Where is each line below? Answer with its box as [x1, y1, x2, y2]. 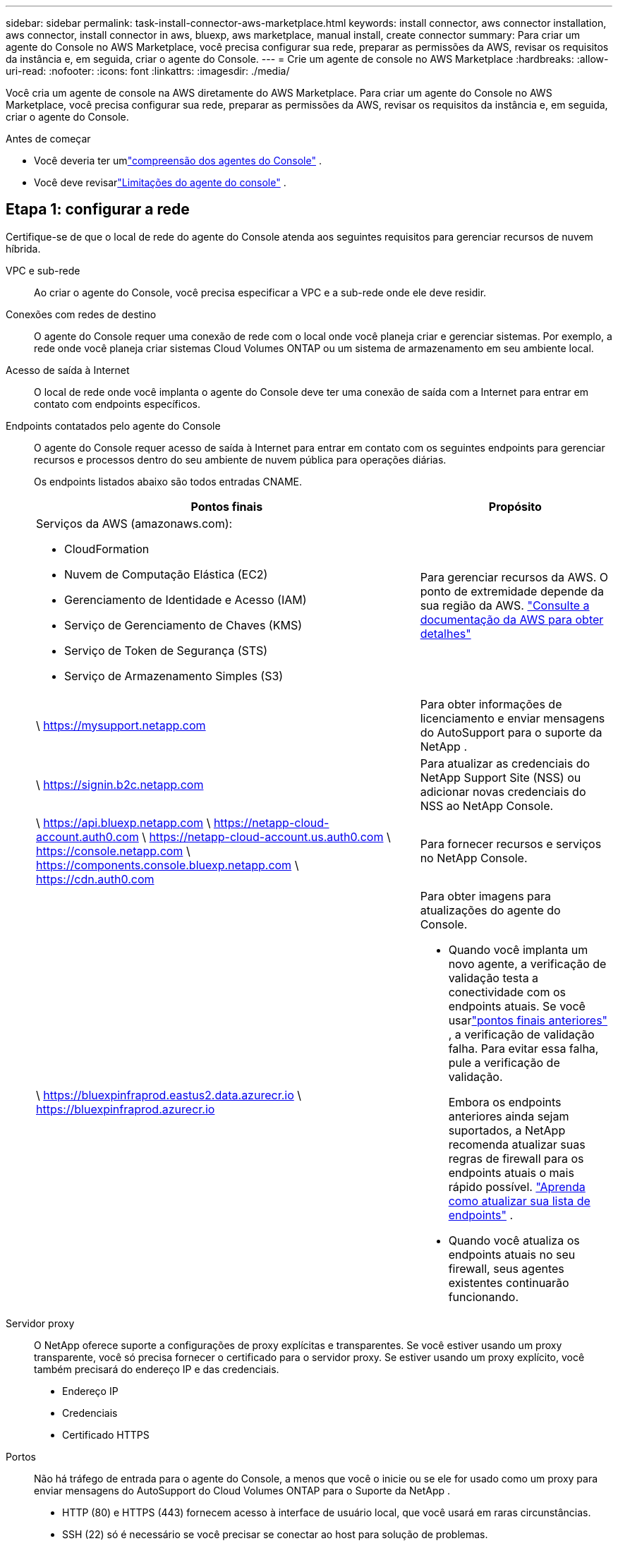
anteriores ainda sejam [448, 1108, 569, 1123]
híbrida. [6, 242, 41, 255]
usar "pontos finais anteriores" [448, 1013, 608, 1027]
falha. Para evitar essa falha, [448, 1041, 599, 1056]
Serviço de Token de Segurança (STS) [64, 643, 268, 658]
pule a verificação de [448, 1055, 560, 1070]
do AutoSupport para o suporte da [420, 725, 602, 739]
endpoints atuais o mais [448, 1165, 574, 1180]
